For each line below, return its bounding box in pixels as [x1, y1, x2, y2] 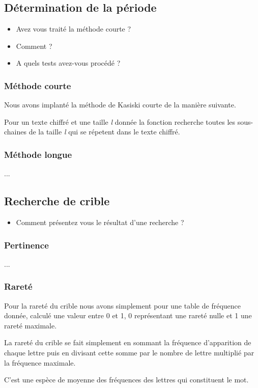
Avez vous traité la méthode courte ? [16, 23, 131, 34]
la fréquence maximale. [4, 357, 76, 368]
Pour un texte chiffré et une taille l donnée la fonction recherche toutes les [4, 116, 236, 127]
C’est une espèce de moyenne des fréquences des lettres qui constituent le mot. [4, 374, 249, 385]
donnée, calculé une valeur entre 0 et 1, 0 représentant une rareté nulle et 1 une [4, 310, 252, 321]
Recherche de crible [4, 193, 110, 209]
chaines [4, 126, 27, 137]
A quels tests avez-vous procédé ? [16, 58, 121, 68]
